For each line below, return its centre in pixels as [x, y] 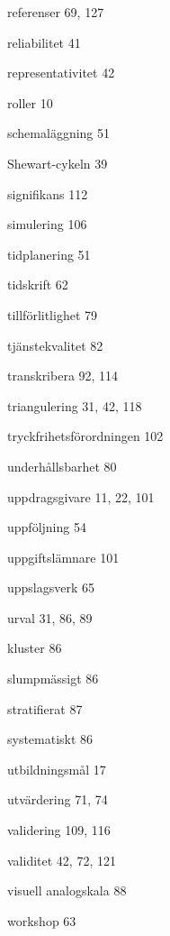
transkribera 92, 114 [63, 376]
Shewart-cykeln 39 [58, 163]
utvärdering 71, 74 [58, 799]
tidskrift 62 [38, 284]
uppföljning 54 [47, 527]
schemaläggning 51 [59, 133]
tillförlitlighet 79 [53, 314]
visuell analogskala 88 [67, 890]
